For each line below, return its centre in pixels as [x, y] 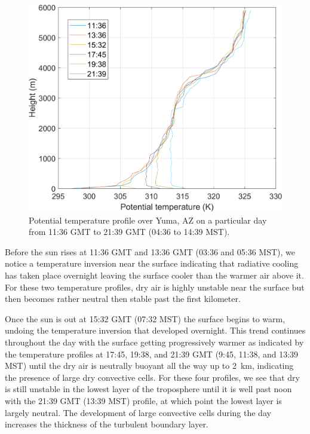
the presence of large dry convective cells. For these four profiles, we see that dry [152, 377]
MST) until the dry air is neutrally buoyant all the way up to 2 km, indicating [149, 366]
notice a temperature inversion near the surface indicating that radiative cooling [152, 263]
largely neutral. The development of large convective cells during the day [138, 412]
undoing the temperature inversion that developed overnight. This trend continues [155, 330]
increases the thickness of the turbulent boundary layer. [107, 424]
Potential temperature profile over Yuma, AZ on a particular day [148, 220]
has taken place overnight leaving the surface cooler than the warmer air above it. [154, 275]
